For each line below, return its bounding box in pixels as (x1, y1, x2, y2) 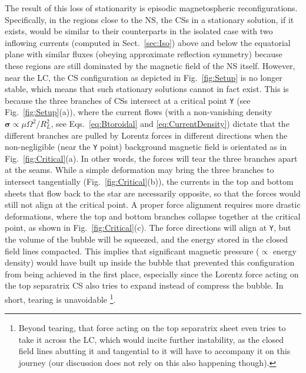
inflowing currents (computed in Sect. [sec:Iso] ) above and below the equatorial (5, 36, 291, 48)
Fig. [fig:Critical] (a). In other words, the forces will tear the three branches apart (5, 152, 298, 164)
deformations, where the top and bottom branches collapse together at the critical (5, 210, 301, 222)
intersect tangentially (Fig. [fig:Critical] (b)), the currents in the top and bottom (5, 175, 294, 188)
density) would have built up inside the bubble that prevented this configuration (5, 256, 295, 269)
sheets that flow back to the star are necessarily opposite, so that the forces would (5, 186, 301, 199)
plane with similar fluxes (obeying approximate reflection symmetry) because (5, 48, 282, 60)
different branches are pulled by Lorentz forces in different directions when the (5, 129, 288, 141)
